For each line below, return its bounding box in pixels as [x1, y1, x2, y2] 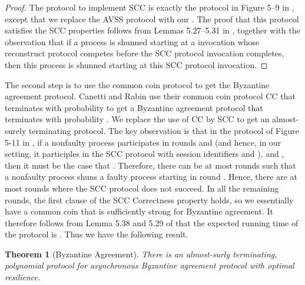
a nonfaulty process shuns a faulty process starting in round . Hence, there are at [5, 170, 297, 183]
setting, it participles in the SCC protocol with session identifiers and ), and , [5, 147, 284, 160]
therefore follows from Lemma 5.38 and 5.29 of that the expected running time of [5, 216, 299, 229]
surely [5, 124, 26, 136]
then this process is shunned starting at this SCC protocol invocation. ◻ [5, 58, 268, 71]
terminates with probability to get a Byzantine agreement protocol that [5, 101, 263, 113]
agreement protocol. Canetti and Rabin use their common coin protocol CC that [5, 90, 296, 102]
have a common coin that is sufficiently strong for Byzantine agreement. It [5, 205, 273, 217]
